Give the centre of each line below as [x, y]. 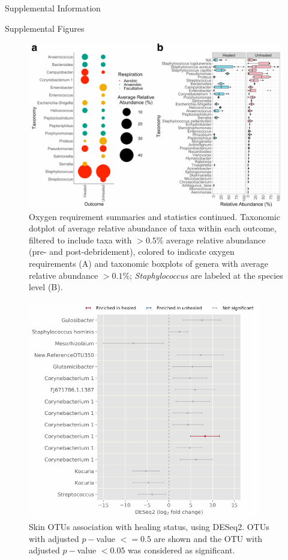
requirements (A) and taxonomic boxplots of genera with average [148, 263]
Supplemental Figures [45, 28]
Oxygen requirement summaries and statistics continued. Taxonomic [154, 216]
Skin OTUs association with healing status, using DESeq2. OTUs [149, 527]
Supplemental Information [53, 8]
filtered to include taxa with [80, 240]
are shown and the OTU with [208, 538]
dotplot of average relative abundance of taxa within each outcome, [153, 228]
